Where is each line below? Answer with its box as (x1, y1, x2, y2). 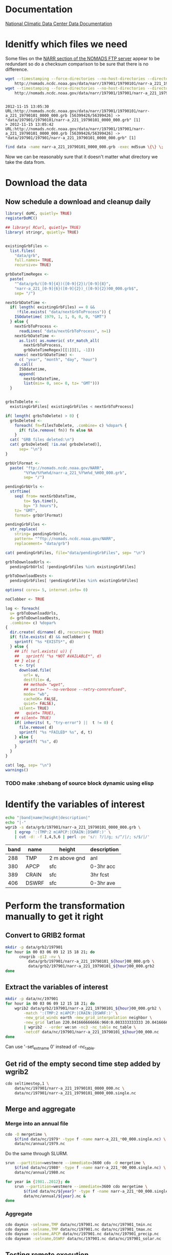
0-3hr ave (90, 879, 115, 886)
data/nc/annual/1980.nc (14, 1170, 66, 1175)
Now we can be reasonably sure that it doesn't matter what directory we (5, 154, 158, 160)
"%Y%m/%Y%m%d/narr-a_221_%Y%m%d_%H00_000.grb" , (24, 470, 127, 475)
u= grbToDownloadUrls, (10, 611, 58, 616)
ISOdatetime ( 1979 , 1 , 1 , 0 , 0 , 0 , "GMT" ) (14, 314, 106, 319)
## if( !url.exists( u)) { (14, 648, 72, 654)
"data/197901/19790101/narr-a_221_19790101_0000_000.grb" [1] (5, 118, 141, 123)
